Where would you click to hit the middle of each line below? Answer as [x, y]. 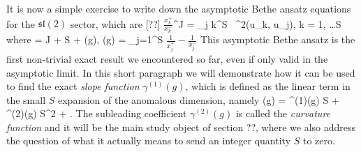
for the [21, 23]
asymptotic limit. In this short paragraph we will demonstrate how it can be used [181, 72]
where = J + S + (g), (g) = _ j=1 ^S [85, 39]
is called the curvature [283, 113]
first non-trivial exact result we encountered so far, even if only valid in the [167, 58]
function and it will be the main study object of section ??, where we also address [181, 127]
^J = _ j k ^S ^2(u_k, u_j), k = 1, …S [257, 23]
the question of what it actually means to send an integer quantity [149, 140]
